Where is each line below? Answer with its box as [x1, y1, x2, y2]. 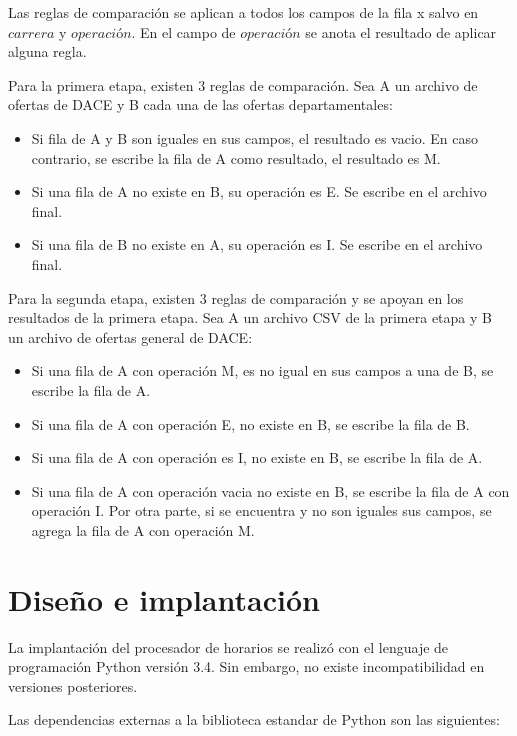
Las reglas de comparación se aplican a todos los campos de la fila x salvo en [8, 2, 479, 22]
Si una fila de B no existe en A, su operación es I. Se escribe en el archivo [31, 234, 483, 255]
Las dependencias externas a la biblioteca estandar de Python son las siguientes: [8, 709, 500, 730]
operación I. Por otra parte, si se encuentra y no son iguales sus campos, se [31, 500, 492, 521]
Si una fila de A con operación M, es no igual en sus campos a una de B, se [31, 360, 494, 381]
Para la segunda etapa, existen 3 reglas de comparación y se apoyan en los [8, 287, 464, 308]
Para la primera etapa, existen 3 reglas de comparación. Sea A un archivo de [8, 74, 478, 95]
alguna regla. [8, 41, 87, 62]
